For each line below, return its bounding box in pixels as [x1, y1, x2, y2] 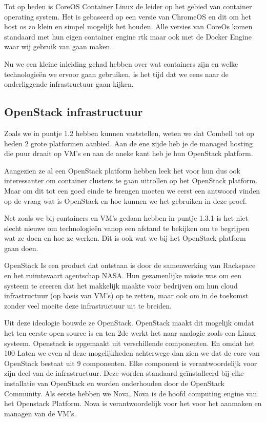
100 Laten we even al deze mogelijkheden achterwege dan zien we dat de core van [4, 348, 260, 358]
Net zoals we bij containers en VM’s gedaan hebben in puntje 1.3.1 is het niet [4, 213, 248, 223]
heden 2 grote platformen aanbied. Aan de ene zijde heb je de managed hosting [4, 138, 253, 148]
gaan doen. [4, 242, 38, 253]
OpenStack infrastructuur [4, 104, 143, 120]
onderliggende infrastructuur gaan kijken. [4, 79, 134, 89]
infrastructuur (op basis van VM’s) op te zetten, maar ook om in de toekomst [4, 290, 249, 301]
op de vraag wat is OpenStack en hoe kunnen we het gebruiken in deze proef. [4, 195, 247, 206]
